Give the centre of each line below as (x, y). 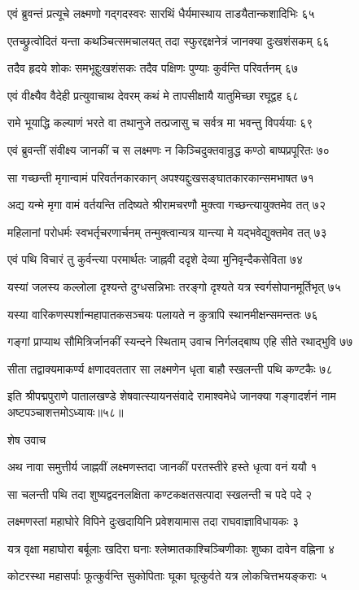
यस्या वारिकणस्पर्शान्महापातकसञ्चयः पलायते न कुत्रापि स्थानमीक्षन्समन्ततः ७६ (163, 314)
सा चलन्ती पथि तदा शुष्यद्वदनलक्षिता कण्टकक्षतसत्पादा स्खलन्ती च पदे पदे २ (160, 494)
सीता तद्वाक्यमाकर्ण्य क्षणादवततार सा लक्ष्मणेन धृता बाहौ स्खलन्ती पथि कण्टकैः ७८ (170, 368)
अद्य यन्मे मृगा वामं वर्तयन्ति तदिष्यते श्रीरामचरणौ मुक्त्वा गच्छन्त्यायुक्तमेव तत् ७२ (166, 205)
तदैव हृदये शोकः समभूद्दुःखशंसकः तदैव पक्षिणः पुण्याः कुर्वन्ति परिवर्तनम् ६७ (153, 68)
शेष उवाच (27, 439)
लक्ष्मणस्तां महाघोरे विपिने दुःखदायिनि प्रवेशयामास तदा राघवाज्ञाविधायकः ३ (153, 521)
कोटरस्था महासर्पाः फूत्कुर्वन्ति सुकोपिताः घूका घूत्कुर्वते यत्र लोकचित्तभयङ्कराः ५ (167, 576)
